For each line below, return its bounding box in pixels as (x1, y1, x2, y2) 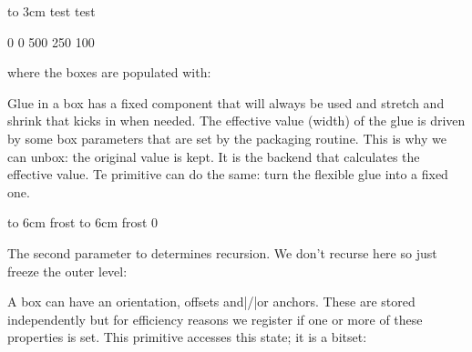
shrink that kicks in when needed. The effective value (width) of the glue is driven (7, 111, 466, 130)
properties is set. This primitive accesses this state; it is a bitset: (7, 327, 367, 347)
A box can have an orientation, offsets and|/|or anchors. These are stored (7, 292, 416, 311)
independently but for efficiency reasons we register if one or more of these (7, 309, 423, 328)
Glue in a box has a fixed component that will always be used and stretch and (7, 93, 445, 112)
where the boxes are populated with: (7, 63, 211, 82)
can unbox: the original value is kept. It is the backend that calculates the (7, 146, 420, 166)
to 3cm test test (7, 2, 96, 20)
